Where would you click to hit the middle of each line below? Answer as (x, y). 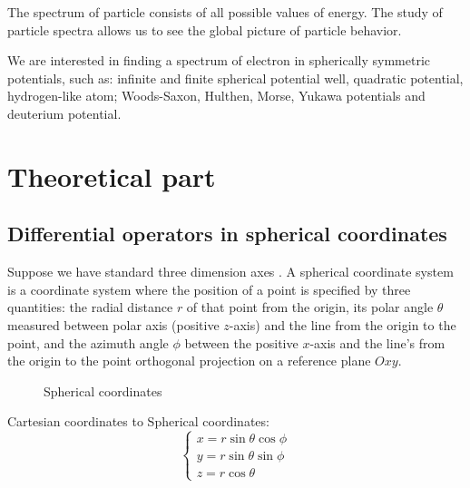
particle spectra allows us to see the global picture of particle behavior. (205, 29)
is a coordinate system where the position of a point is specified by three (209, 289)
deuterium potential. (64, 113)
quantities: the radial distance (90, 307)
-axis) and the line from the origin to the (343, 324)
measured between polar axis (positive (113, 324)
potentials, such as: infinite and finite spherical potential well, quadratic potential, (235, 78)
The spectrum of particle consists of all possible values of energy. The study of (225, 12)
